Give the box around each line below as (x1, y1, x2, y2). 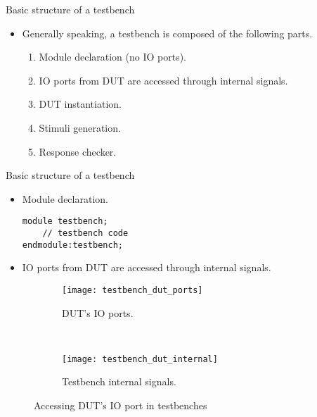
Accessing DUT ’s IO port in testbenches (34, 398, 207, 412)
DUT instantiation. (39, 97, 122, 111)
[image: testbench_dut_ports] (62, 285, 203, 295)
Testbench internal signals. (62, 374, 176, 389)
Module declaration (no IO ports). (39, 49, 187, 64)
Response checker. (39, 144, 117, 158)
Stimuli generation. (39, 120, 121, 135)
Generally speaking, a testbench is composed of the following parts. (22, 25, 313, 40)
